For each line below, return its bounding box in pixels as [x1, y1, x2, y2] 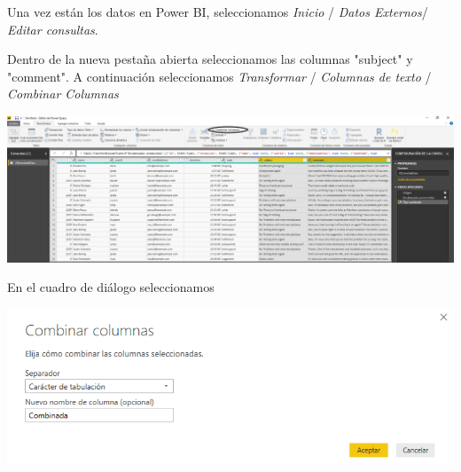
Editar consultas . [7, 20, 98, 38]
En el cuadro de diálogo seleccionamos [7, 278, 215, 296]
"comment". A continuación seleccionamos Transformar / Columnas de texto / [7, 67, 432, 85]
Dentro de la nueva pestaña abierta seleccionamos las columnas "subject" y [7, 50, 413, 68]
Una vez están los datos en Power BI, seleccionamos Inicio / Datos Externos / [7, 3, 428, 20]
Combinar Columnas [7, 84, 119, 103]
